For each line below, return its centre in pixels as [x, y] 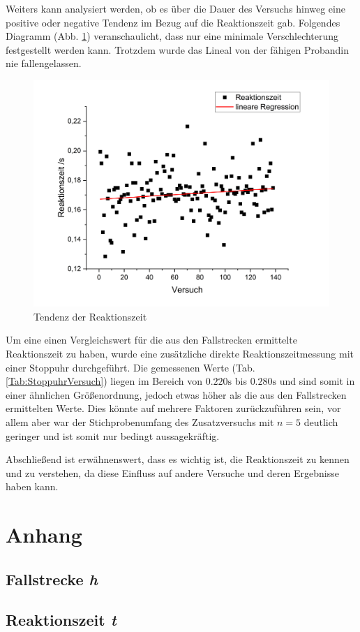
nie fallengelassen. [44, 63]
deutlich [321, 421]
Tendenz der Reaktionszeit [90, 316]
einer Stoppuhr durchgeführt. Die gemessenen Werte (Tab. [130, 367]
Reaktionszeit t [61, 620]
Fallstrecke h [52, 579]
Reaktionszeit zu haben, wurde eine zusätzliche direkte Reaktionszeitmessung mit [180, 353]
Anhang [44, 535]
